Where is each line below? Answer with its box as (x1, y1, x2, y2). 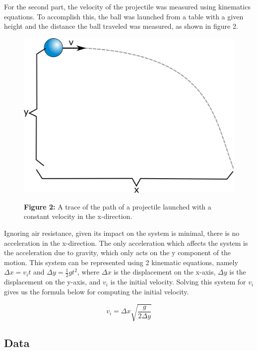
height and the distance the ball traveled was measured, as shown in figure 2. (4, 21, 238, 31)
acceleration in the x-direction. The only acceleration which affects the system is (4, 237, 248, 248)
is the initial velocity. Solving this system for (110, 277, 246, 287)
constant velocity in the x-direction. (24, 211, 132, 221)
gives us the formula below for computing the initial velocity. (4, 286, 189, 296)
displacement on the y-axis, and (4, 277, 101, 287)
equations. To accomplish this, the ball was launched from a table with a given (4, 11, 244, 21)
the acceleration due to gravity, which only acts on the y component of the (4, 247, 231, 258)
